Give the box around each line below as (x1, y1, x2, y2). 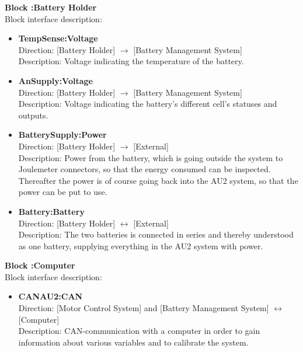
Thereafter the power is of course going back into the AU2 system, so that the (18, 174, 298, 186)
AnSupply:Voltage (18, 74, 93, 86)
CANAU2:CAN (18, 290, 83, 302)
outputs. (18, 109, 48, 121)
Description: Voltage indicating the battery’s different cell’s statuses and (18, 97, 277, 110)
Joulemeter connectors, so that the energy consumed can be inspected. (18, 163, 271, 175)
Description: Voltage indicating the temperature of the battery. (18, 55, 244, 67)
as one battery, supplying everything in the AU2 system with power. (18, 239, 263, 252)
